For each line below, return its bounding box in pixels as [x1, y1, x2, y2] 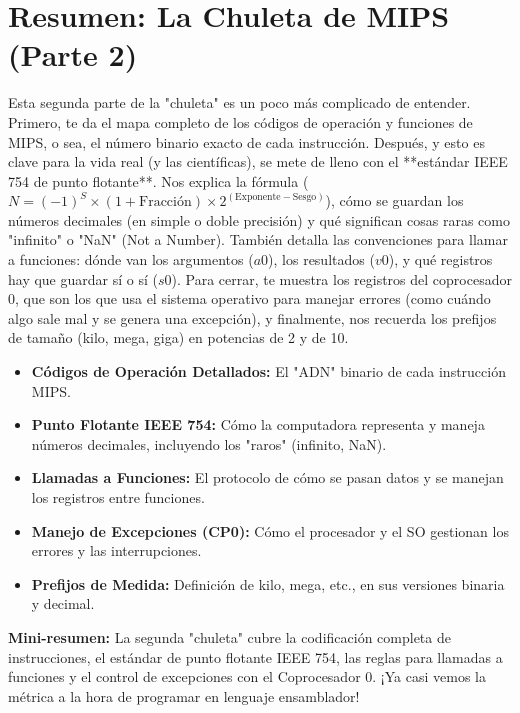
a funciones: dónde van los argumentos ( [8, 249, 254, 270]
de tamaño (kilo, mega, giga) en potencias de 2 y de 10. [8, 327, 349, 348]
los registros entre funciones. [31, 487, 205, 507]
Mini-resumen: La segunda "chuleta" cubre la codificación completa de [8, 626, 451, 647]
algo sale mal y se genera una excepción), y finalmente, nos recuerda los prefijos [8, 307, 497, 328]
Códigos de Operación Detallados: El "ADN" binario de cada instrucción [31, 361, 506, 382]
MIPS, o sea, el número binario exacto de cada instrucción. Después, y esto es [8, 131, 485, 152]
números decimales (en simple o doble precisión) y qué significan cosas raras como [8, 209, 510, 230]
